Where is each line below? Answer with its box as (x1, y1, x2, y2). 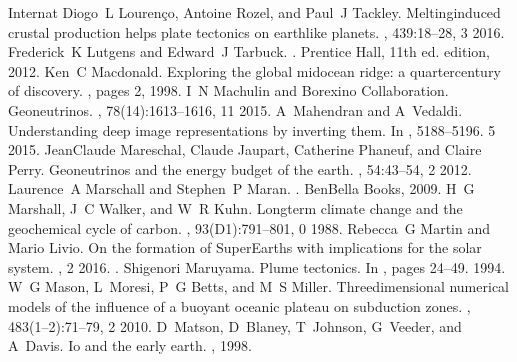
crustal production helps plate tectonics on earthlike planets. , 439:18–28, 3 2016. (8, 21, 505, 42)
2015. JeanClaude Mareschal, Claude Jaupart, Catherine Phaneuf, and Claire (8, 139, 482, 160)
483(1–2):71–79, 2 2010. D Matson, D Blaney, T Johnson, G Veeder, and (8, 315, 462, 336)
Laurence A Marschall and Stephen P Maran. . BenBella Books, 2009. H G (8, 178, 475, 199)
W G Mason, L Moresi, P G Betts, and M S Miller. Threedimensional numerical (8, 276, 509, 297)
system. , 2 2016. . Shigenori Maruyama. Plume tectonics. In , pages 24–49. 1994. (8, 256, 506, 277)
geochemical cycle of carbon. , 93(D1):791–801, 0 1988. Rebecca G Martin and (8, 217, 490, 238)
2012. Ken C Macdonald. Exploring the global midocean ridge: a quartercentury (8, 60, 501, 81)
